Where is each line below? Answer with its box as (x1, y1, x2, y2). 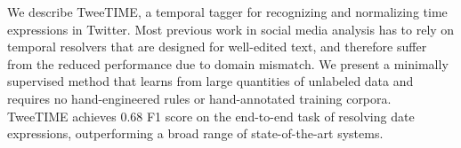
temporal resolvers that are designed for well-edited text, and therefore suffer (7, 37, 427, 56)
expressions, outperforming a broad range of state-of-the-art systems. (7, 124, 384, 143)
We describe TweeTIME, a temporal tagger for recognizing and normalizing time (7, 3, 448, 20)
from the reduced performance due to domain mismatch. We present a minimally (7, 54, 449, 73)
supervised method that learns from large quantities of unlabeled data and (7, 72, 414, 90)
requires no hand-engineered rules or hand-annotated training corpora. (7, 89, 392, 107)
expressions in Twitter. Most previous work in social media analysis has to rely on (7, 19, 455, 38)
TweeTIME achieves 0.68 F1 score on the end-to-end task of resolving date (7, 106, 415, 125)
